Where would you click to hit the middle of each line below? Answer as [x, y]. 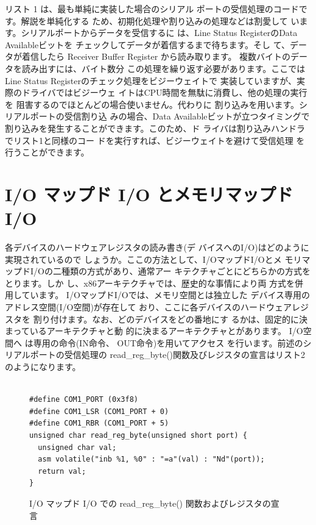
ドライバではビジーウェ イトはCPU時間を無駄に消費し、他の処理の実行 [164, 92]
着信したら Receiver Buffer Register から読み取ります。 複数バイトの [156, 56]
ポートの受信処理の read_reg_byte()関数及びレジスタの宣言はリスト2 [168, 355]
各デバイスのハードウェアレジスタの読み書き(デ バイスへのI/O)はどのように [157, 247]
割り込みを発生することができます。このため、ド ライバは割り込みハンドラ [155, 128]
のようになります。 [43, 366]
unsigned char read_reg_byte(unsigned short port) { [138, 435]
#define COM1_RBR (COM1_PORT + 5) [99, 423]
